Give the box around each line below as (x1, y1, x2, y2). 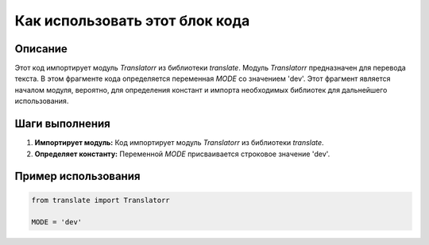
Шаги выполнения (14, 117, 110, 131)
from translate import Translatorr (31, 195, 170, 205)
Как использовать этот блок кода (14, 12, 250, 29)
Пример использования (14, 170, 141, 183)
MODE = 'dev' (31, 218, 83, 227)
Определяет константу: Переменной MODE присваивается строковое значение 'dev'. (34, 149, 330, 159)
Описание (14, 42, 68, 56)
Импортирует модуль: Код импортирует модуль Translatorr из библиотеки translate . (34, 138, 325, 147)
